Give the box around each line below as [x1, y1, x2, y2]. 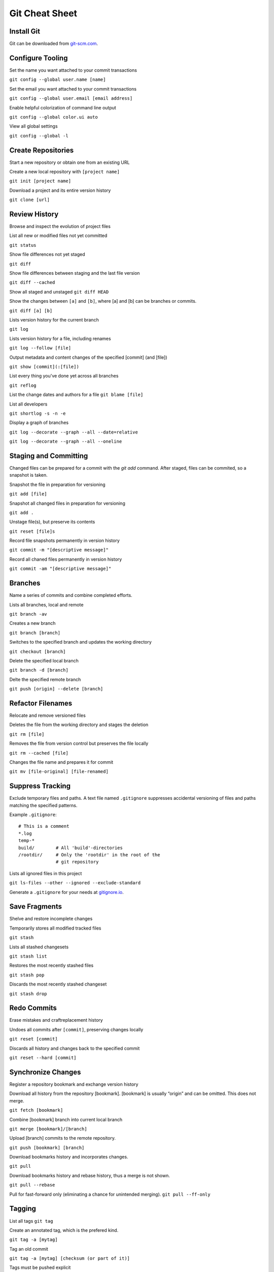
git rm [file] [9, 731, 45, 737]
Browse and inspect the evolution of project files [9, 223, 111, 229]
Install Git [9, 27, 41, 36]
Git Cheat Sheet [9, 8, 78, 19]
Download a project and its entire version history [9, 187, 111, 193]
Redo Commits [9, 1004, 57, 1013]
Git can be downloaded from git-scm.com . [9, 41, 98, 47]
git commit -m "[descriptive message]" [9, 547, 109, 553]
